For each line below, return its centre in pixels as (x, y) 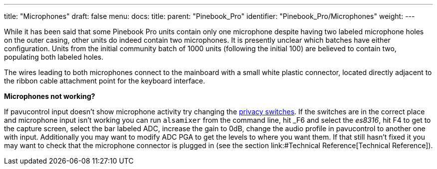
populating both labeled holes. (54, 57)
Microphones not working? (50, 96)
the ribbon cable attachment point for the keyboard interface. (105, 81)
